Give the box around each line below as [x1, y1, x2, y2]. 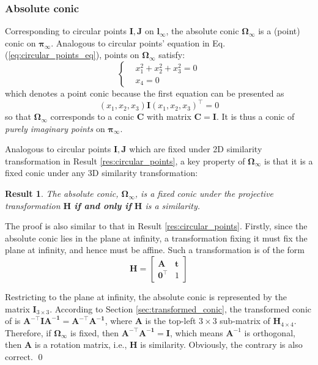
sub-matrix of [220, 314, 270, 327]
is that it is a [264, 154, 313, 167]
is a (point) [258, 24, 300, 37]
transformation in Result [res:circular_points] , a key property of [5, 154, 245, 167]
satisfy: [158, 48, 185, 61]
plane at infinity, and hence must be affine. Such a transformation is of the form [5, 243, 305, 256]
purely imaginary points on [5, 122, 105, 135]
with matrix [147, 110, 191, 123]
